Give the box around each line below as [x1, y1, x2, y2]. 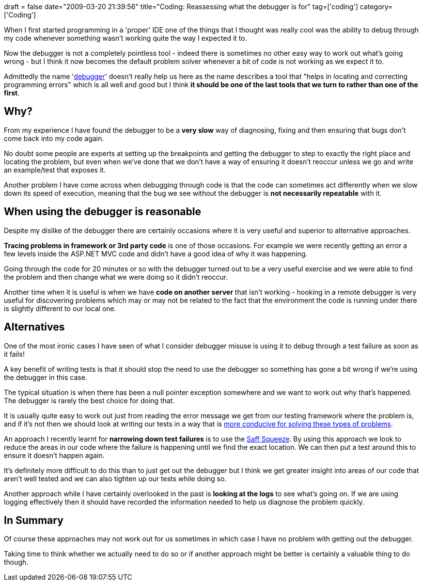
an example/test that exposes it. [4, 165, 106, 174]
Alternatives [4, 321, 65, 333]
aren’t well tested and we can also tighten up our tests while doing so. [4, 474, 227, 483]
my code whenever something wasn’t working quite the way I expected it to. [4, 34, 247, 42]
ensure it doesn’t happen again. [4, 451, 105, 459]
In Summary [4, 514, 63, 526]
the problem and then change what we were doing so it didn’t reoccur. [4, 272, 228, 281]
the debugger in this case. [4, 373, 87, 381]
